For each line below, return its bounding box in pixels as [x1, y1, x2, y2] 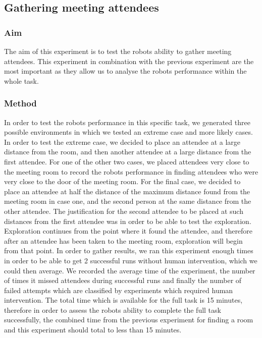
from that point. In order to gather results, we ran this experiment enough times [4, 245, 253, 256]
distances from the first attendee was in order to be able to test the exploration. [4, 215, 251, 226]
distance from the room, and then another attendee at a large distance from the [4, 146, 251, 157]
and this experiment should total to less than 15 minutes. [4, 324, 182, 335]
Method [4, 97, 37, 109]
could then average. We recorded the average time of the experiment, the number [4, 265, 255, 275]
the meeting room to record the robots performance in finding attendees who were [4, 166, 258, 177]
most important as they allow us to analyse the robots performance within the [4, 66, 247, 76]
